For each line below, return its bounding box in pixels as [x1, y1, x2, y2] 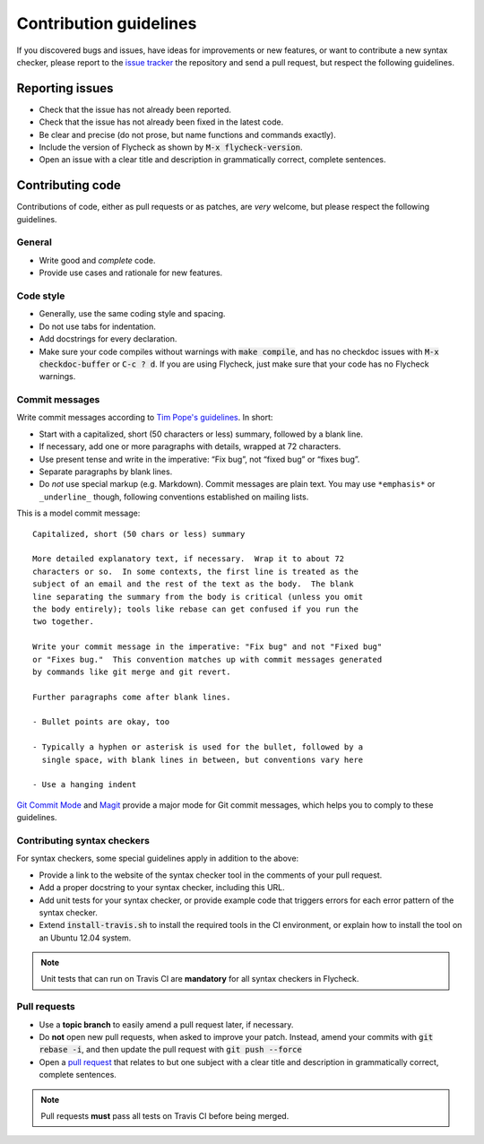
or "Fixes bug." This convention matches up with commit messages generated [32, 654, 383, 664]
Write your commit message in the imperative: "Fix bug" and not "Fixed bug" [32, 642, 383, 652]
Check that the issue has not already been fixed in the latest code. [39, 117, 284, 127]
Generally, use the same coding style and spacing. [39, 308, 226, 319]
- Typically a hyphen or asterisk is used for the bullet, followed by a [32, 742, 364, 752]
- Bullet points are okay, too [32, 717, 170, 727]
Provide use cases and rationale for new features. [39, 267, 223, 278]
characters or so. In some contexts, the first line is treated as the [32, 566, 359, 576]
